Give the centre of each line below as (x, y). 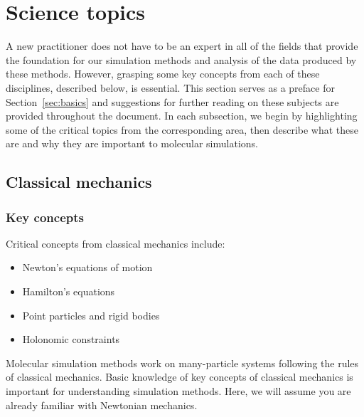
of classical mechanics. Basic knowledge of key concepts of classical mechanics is (180, 377)
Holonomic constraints (71, 339)
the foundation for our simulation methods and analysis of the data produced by (181, 59)
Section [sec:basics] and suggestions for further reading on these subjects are (172, 101)
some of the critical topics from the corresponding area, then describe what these (182, 129)
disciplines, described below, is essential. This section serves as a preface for (170, 87)
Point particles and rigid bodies (91, 315)
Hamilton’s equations (69, 291)
